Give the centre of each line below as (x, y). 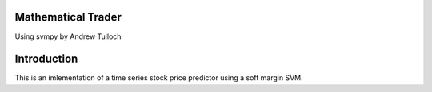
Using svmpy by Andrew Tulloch (68, 36)
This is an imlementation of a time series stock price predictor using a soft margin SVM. (159, 78)
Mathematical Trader (68, 17)
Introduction (46, 59)
